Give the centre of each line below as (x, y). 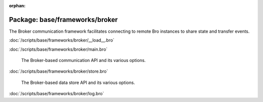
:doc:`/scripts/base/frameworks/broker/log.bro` (56, 94)
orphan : (17, 6)
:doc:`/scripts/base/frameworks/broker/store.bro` (58, 71)
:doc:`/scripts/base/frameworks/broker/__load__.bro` (62, 40)
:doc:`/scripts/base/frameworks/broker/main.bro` (58, 49)
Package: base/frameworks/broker (63, 20)
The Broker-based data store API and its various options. (78, 82)
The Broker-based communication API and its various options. (84, 61)
